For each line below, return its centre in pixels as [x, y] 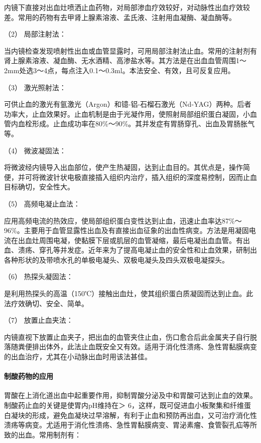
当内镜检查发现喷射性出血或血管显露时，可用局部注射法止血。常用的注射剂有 [130, 50]
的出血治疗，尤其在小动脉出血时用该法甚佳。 [78, 357]
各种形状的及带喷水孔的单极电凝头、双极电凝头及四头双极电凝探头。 [116, 259]
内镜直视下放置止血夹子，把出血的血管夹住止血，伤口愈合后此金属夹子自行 [127, 337]
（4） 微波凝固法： [35, 150]
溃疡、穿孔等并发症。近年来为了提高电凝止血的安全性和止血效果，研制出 [137, 250]
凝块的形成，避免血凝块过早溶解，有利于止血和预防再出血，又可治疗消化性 [134, 415]
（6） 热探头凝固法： [39, 276]
